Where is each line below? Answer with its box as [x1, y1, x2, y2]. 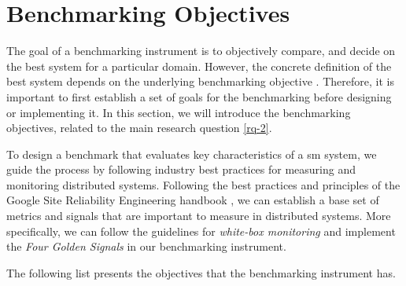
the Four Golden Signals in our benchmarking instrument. [6, 238, 286, 255]
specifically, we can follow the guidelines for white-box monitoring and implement [6, 222, 396, 239]
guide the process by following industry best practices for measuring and [6, 161, 356, 178]
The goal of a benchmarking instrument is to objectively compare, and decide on [6, 42, 396, 59]
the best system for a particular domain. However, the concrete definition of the [6, 57, 392, 74]
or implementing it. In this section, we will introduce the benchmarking [6, 104, 351, 120]
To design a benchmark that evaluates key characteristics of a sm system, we [6, 145, 377, 162]
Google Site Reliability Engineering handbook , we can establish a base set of [6, 192, 379, 208]
